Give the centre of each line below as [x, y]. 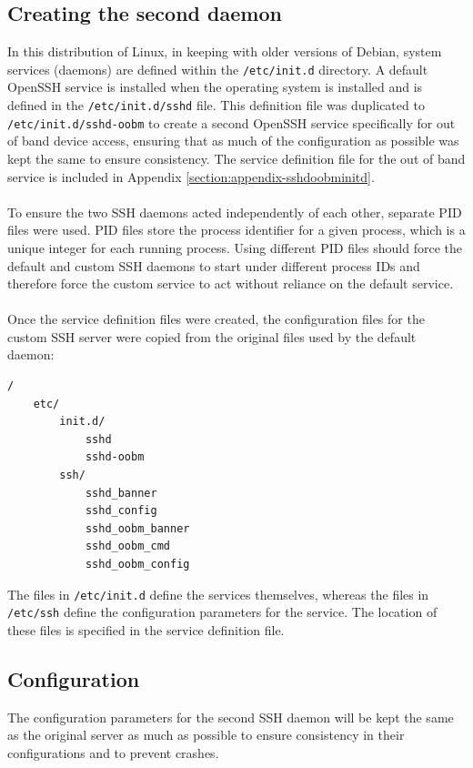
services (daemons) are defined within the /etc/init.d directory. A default [218, 69]
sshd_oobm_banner [137, 528]
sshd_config [121, 511]
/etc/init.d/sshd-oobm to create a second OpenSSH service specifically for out [231, 122]
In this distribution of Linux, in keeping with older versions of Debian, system [225, 51]
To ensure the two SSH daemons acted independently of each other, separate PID [235, 212]
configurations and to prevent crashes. [113, 752]
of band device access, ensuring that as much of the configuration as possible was [233, 141]
